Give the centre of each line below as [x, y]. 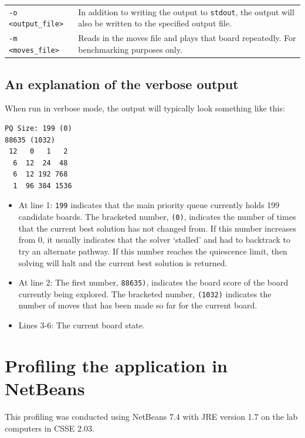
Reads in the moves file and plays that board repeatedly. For [187, 38]
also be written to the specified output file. [155, 23]
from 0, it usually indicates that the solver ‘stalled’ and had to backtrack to [155, 240]
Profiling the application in [116, 365]
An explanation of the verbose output [122, 84]
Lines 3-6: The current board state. [82, 325]
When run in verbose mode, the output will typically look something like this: [145, 108]
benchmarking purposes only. [130, 49]
